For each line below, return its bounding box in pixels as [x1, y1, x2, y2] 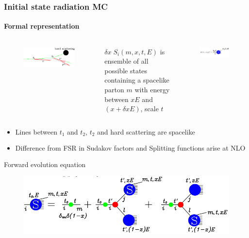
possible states [104, 65, 148, 75]
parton [104, 85, 124, 95]
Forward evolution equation [4, 159, 86, 169]
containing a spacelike [104, 75, 169, 85]
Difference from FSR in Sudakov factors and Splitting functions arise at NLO [15, 143, 246, 153]
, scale [140, 103, 159, 114]
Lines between [15, 126, 57, 136]
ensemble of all [104, 56, 149, 66]
